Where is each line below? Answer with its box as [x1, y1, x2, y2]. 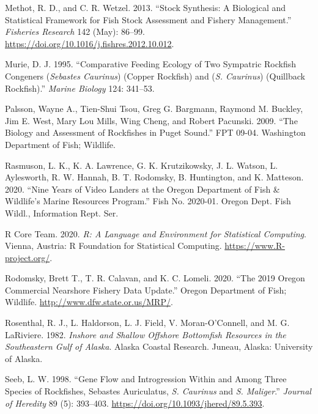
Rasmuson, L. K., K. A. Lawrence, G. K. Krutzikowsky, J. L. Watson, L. [5, 158, 278, 171]
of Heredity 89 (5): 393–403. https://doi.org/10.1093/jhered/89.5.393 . [5, 396, 265, 409]
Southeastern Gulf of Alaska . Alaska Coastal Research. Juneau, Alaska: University [5, 340, 313, 353]
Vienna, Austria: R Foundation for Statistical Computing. [5, 239, 222, 252]
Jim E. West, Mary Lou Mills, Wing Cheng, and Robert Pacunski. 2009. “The [5, 114, 298, 127]
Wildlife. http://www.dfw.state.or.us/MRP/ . [5, 295, 173, 308]
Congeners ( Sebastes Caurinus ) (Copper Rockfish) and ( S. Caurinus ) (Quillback [5, 69, 305, 82]
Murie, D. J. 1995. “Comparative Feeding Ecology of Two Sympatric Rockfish [5, 57, 297, 70]
